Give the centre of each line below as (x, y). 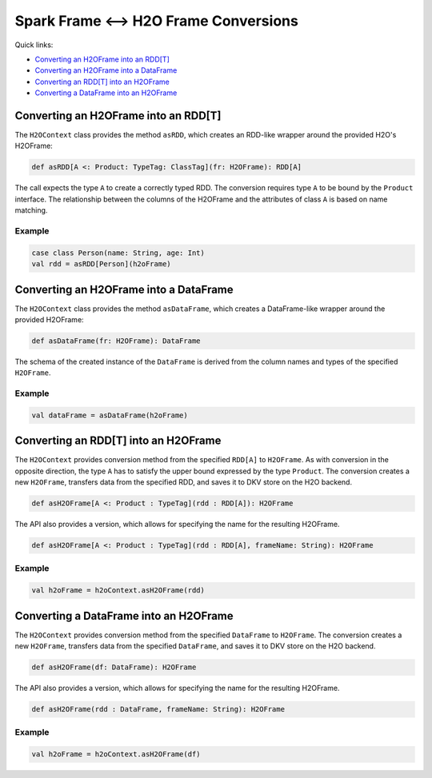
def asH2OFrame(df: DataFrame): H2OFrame (114, 667)
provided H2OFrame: (49, 319)
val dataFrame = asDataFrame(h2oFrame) (110, 415)
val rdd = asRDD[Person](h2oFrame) (101, 264)
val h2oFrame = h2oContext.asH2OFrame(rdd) (118, 590)
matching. (31, 210)
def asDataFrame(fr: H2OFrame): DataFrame (116, 341)
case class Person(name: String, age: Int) (118, 253)
